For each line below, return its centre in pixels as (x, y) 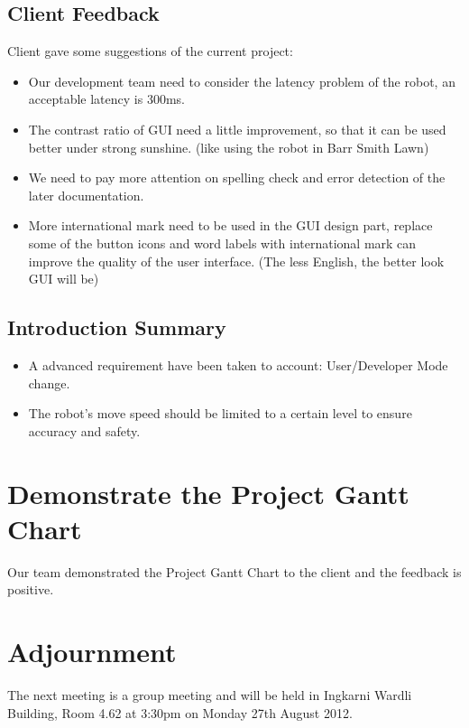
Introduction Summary (117, 327)
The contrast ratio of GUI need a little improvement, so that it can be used (237, 129)
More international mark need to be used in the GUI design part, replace (230, 225)
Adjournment (92, 651)
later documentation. (86, 195)
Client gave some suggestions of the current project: (150, 51)
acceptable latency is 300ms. (106, 99)
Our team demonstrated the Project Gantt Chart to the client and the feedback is (234, 571)
